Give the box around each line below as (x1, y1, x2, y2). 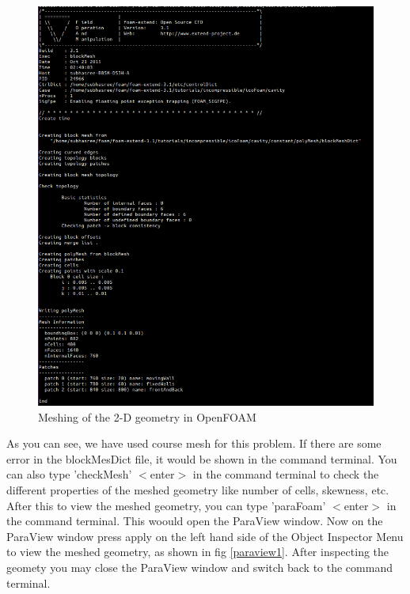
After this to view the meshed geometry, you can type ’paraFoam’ (6, 497, 326, 513)
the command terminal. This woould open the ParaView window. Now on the (6, 513, 383, 529)
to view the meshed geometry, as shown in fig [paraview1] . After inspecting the (6, 543, 389, 560)
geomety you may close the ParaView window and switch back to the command (6, 558, 393, 575)
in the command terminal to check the (192, 466, 379, 482)
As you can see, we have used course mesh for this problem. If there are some (6, 435, 382, 452)
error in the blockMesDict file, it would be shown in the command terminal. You (6, 450, 397, 467)
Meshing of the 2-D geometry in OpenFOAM (38, 408, 256, 425)
